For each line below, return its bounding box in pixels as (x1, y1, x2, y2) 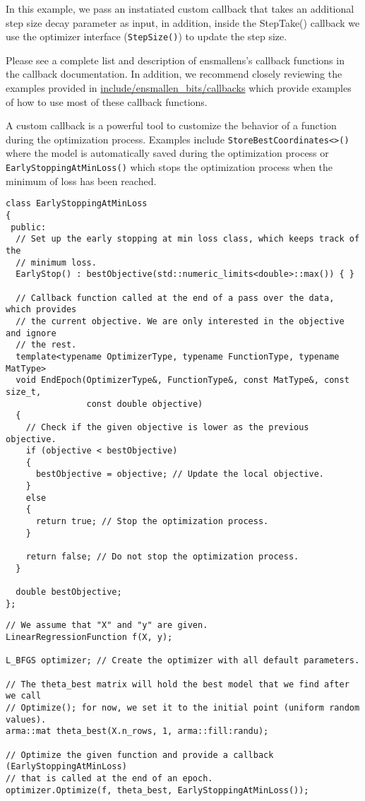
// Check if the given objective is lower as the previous (25, 422, 309, 432)
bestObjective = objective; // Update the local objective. (35, 469, 325, 480)
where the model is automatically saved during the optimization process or (6, 146, 329, 160)
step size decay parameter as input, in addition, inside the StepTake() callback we (6, 15, 360, 30)
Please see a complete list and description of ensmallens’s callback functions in (6, 52, 345, 67)
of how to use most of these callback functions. (6, 94, 208, 109)
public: (11, 222, 47, 232)
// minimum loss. (16, 257, 97, 268)
